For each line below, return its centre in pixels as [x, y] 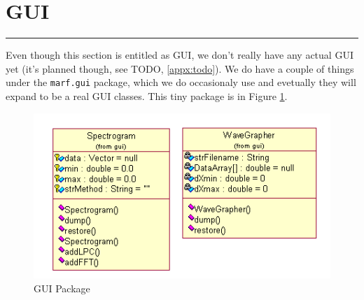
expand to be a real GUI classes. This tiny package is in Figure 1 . [147, 95]
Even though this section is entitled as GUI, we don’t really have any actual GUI [180, 55]
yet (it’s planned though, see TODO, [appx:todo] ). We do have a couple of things [180, 68]
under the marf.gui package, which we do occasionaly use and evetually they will [181, 82]
